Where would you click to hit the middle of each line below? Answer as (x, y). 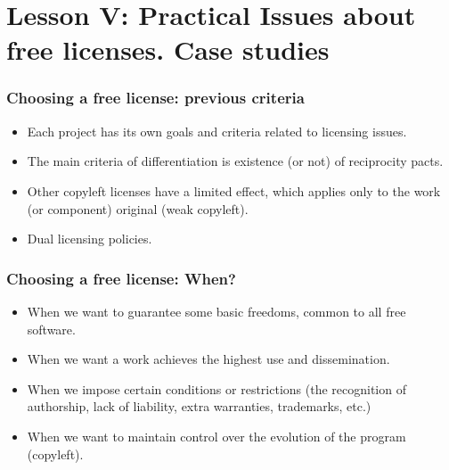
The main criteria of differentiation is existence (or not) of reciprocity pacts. (235, 161)
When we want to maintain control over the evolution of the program (216, 436)
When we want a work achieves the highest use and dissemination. (208, 359)
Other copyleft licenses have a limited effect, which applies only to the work (234, 190)
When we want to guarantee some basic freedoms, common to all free (216, 311)
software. (51, 329)
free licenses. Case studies (168, 49)
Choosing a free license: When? (121, 278)
